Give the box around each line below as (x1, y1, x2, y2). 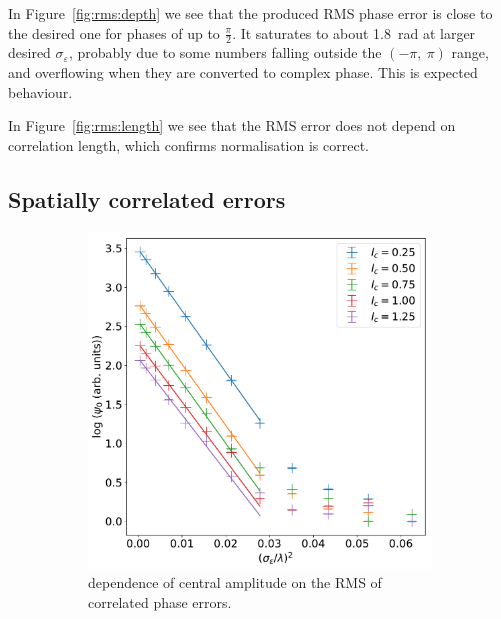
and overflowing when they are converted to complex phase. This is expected (8, 62, 478, 83)
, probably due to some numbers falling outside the (68, 42, 382, 63)
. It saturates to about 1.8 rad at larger (232, 22, 476, 43)
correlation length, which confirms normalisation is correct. (8, 134, 369, 155)
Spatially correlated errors (8, 183, 286, 214)
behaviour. (8, 81, 73, 102)
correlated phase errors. (88, 591, 232, 612)
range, (451, 42, 489, 63)
